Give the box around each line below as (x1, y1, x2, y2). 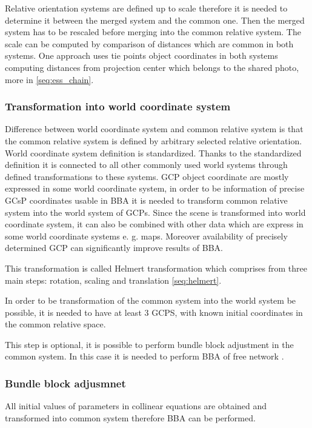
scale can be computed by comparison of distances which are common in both (5, 37, 294, 50)
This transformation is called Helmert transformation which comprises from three (5, 261, 307, 274)
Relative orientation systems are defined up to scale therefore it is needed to (5, 2, 288, 14)
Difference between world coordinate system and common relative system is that (5, 122, 304, 135)
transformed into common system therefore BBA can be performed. (5, 411, 256, 424)
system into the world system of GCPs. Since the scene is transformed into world (5, 206, 306, 218)
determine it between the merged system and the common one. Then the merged (5, 13, 305, 26)
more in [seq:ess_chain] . (5, 73, 94, 85)
